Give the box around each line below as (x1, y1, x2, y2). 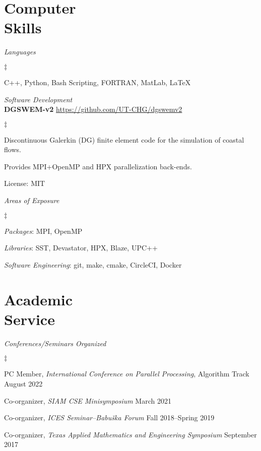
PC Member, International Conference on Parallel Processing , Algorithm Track (4, 368, 249, 379)
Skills (4, 17, 42, 38)
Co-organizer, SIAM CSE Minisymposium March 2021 (4, 395, 171, 406)
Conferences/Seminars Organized (4, 338, 106, 348)
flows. (4, 144, 21, 155)
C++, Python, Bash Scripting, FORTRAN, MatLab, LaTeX (4, 77, 191, 87)
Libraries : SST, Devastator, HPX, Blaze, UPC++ (4, 242, 158, 253)
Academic (4, 289, 73, 309)
